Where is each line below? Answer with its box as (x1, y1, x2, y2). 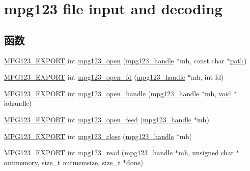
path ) (230, 55, 247, 65)
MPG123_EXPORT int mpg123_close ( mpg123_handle (4, 131, 174, 141)
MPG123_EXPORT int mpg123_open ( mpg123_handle (4, 55, 174, 65)
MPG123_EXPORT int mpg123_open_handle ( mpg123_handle (4, 88, 199, 98)
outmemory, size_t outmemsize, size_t (4, 157, 121, 167)
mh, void (204, 88, 231, 98)
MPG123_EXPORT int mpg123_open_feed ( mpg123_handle (4, 114, 192, 124)
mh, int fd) (191, 72, 224, 82)
